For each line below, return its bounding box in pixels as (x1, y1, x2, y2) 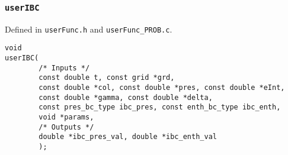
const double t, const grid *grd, (39, 73, 175, 82)
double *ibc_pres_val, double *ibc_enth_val (39, 133, 217, 141)
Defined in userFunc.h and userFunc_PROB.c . (5, 22, 172, 35)
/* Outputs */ (39, 122, 94, 131)
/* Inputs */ (39, 63, 90, 72)
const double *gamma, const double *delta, (39, 93, 213, 102)
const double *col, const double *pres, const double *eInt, (39, 83, 285, 92)
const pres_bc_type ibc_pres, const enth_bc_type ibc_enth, (39, 103, 281, 112)
